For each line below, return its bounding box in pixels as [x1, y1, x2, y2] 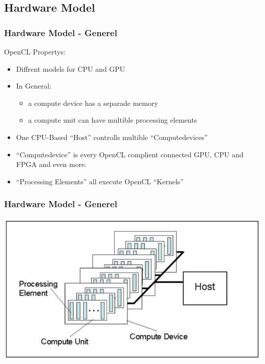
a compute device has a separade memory [28, 97, 158, 108]
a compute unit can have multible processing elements [28, 115, 197, 125]
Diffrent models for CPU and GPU [16, 63, 125, 74]
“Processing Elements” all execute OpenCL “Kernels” [16, 176, 184, 186]
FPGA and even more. [16, 159, 87, 170]
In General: [16, 80, 51, 91]
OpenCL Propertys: [4, 46, 66, 57]
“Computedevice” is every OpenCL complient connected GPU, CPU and [16, 149, 244, 159]
